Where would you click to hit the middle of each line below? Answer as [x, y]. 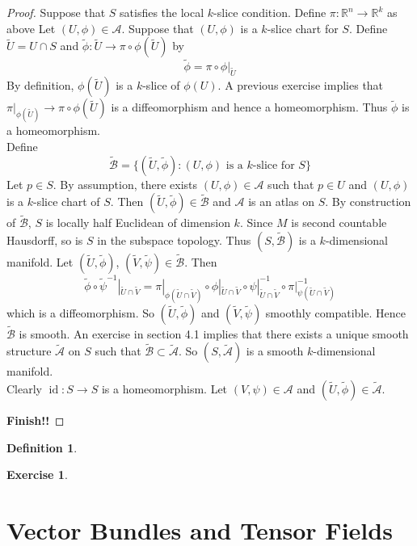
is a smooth [275, 351]
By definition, [40, 85]
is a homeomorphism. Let [164, 388]
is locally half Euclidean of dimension [138, 223]
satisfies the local [162, 12]
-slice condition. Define [270, 12]
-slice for [274, 165]
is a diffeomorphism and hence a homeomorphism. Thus [249, 107]
